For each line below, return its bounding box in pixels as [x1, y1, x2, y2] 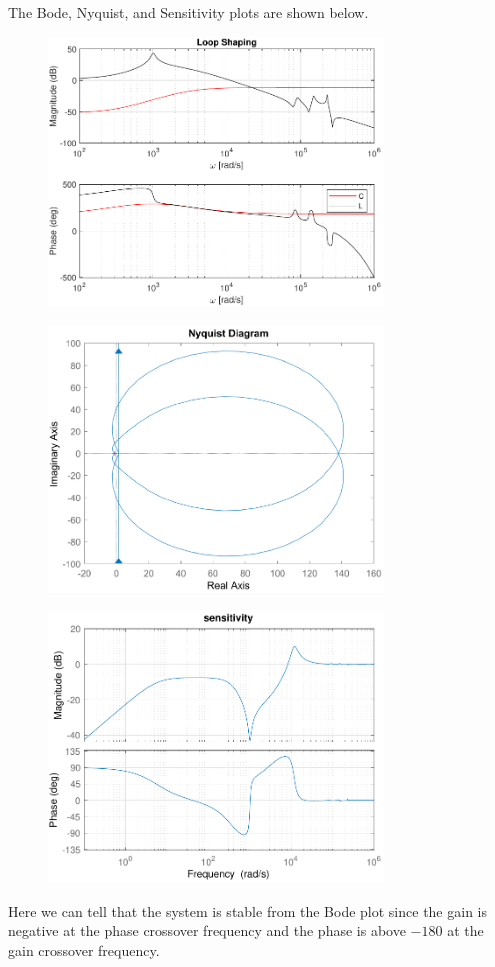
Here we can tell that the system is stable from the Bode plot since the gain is [8, 900, 487, 921]
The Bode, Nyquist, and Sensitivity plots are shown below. [8, 2, 369, 22]
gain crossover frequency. [8, 939, 160, 960]
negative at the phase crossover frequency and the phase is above [8, 920, 406, 941]
